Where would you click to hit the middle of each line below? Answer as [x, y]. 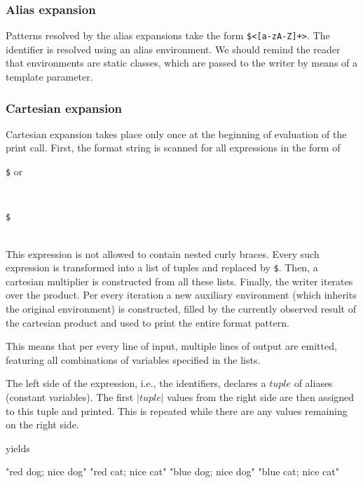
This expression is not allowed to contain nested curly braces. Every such [163, 253]
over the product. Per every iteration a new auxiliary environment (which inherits [181, 295]
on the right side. [42, 424]
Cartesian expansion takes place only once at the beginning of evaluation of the [176, 134]
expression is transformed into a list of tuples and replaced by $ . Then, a [162, 267]
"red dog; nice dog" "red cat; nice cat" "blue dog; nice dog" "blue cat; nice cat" [172, 471]
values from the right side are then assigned [261, 396]
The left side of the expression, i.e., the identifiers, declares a [136, 383]
